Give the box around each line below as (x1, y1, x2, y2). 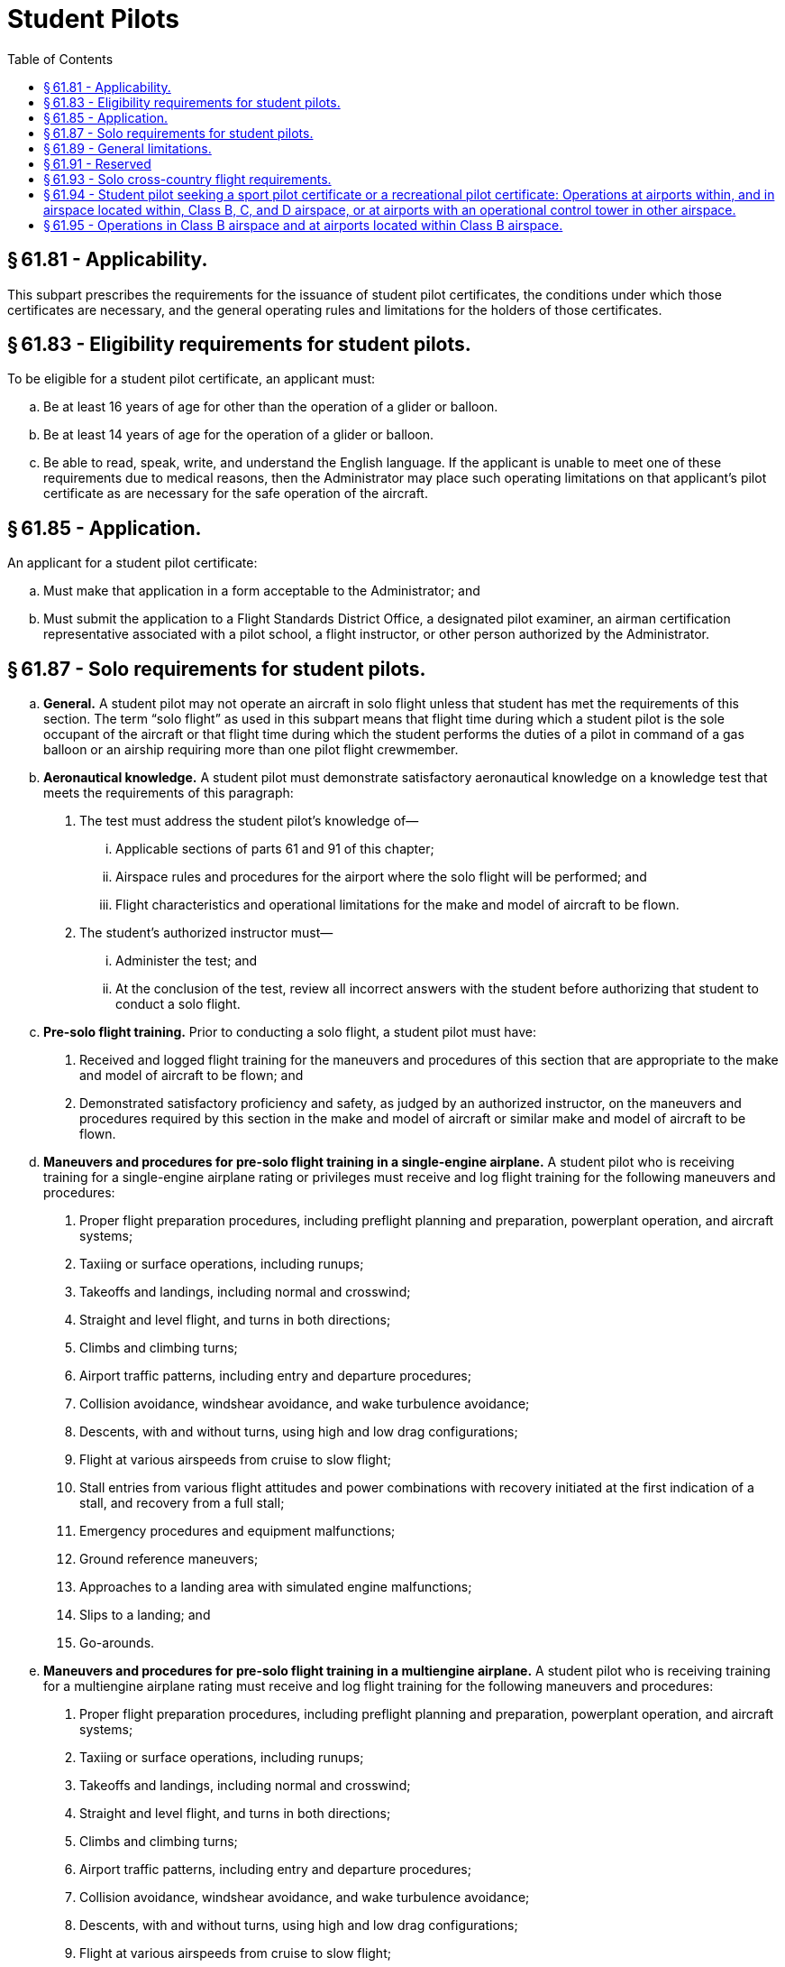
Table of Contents (7, 51, 114, 67)
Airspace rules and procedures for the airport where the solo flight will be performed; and (115, 869, 647, 885)
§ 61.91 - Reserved (43, 155, 151, 171)
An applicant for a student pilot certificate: (7, 555, 258, 571)
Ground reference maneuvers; (79, 1551, 259, 1567)
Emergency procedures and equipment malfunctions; (79, 1523, 396, 1539)
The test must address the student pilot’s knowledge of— (79, 813, 419, 829)
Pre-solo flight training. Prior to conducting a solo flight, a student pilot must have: (43, 1024, 536, 1040)
